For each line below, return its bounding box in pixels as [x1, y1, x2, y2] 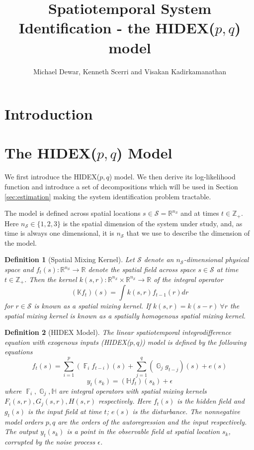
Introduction [4, 104, 93, 124]
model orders [4, 416, 43, 427]
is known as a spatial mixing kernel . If [34, 300, 151, 311]
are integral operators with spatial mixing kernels [59, 385, 207, 396]
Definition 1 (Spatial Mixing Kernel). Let [4, 254, 135, 265]
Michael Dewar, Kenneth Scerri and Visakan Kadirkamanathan [33, 66, 227, 76]
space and [4, 264, 34, 275]
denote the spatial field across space [88, 264, 196, 275]
